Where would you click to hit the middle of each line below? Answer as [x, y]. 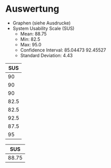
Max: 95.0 [31, 44]
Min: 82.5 [30, 39]
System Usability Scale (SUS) [44, 28]
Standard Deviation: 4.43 [46, 55]
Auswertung [32, 9]
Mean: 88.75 [33, 34]
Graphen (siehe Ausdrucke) [41, 23]
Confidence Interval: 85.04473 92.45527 [63, 50]
